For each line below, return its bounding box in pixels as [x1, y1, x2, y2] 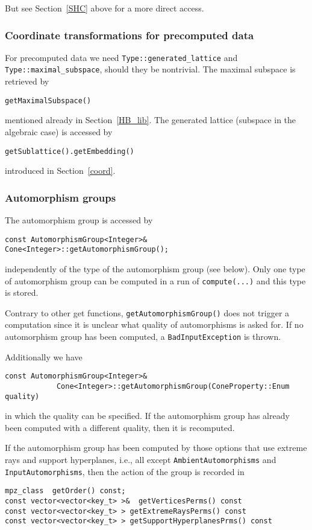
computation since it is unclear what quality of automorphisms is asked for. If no [5, 318, 304, 331]
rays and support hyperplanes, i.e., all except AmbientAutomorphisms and [5, 453, 276, 466]
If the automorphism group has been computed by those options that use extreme [5, 441, 307, 454]
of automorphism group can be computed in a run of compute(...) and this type [5, 274, 306, 287]
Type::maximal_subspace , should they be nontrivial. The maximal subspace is [5, 63, 296, 75]
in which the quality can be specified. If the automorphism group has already [5, 409, 290, 422]
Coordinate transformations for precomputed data [5, 27, 254, 42]
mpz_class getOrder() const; [5, 487, 126, 496]
